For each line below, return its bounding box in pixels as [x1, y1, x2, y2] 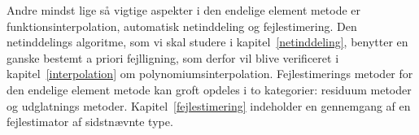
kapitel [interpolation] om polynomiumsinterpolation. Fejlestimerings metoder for [7, 65, 413, 82]
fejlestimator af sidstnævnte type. [7, 113, 173, 130]
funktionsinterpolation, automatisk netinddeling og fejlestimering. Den [7, 17, 357, 34]
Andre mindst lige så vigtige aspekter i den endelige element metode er [7, 2, 361, 18]
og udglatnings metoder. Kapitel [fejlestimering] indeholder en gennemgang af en [7, 97, 411, 114]
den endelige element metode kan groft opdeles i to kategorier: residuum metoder [7, 81, 412, 98]
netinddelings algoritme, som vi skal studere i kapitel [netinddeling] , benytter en [7, 33, 408, 50]
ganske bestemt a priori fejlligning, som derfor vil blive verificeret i [7, 49, 339, 66]
